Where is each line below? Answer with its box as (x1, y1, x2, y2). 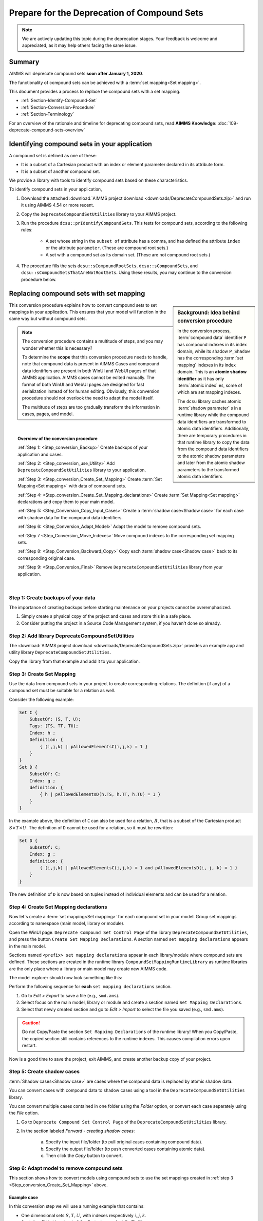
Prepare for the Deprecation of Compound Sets (9, 7, 204, 18)
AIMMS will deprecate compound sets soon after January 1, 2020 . (9, 71, 144, 77)
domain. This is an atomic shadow (177, 369, 247, 375)
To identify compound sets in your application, (9, 186, 102, 192)
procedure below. (21, 276, 56, 282)
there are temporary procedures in (177, 432, 247, 438)
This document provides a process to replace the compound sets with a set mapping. (9, 88, 181, 95)
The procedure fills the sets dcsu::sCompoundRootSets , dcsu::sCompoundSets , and (21, 263, 198, 269)
